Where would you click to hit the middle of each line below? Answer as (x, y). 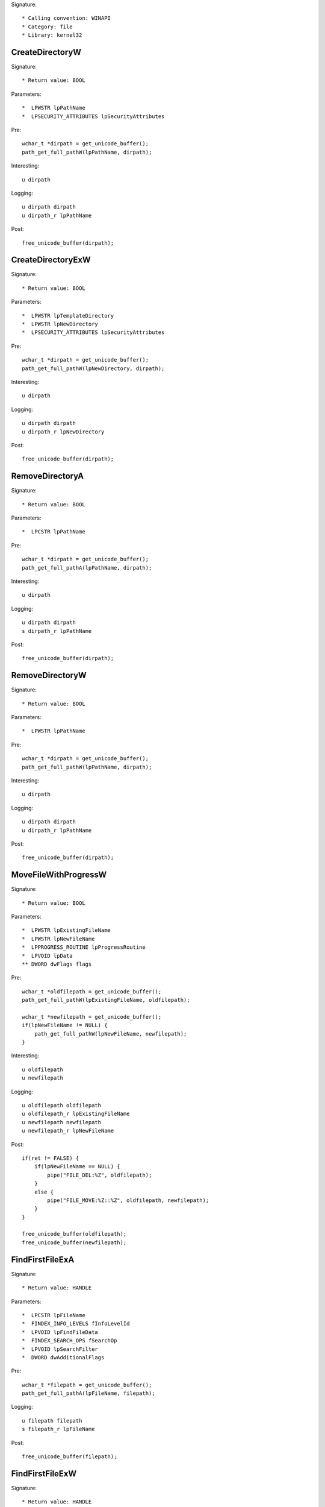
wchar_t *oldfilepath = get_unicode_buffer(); (92, 991)
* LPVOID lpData (47, 956)
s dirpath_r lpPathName (57, 631)
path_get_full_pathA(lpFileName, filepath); (89, 1393)
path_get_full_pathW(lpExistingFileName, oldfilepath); (106, 1000)
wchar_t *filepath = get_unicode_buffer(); (87, 1385)
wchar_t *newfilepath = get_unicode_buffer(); (92, 1017)
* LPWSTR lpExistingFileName (67, 930)
